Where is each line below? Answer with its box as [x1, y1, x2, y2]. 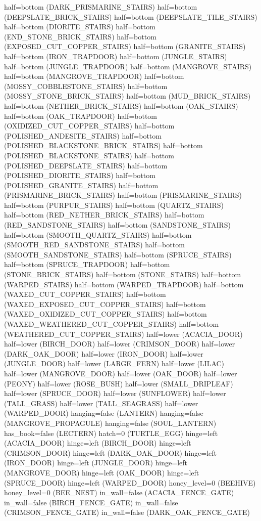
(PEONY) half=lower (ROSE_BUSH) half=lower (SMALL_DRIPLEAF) [4, 378, 233, 388]
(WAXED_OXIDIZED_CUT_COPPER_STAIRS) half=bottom [4, 309, 207, 319]
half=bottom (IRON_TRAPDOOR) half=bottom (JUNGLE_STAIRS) [4, 51, 227, 61]
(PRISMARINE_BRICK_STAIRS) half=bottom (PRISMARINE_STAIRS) [4, 190, 242, 200]
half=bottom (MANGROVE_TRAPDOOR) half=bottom [4, 71, 184, 81]
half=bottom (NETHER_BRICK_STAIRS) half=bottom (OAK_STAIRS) [4, 100, 238, 111]
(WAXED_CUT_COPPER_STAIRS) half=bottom [4, 289, 166, 299]
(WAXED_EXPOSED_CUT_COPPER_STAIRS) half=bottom [4, 298, 206, 309]
